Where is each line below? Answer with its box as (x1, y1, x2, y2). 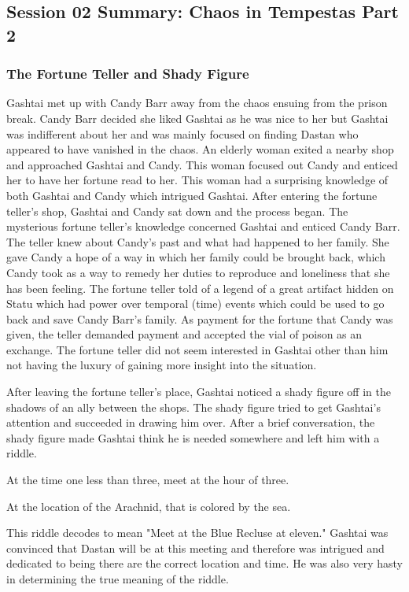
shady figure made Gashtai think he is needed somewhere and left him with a (6, 429, 380, 446)
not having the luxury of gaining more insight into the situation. (6, 357, 317, 373)
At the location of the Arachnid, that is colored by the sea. (6, 498, 291, 514)
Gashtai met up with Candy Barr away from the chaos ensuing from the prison (6, 94, 388, 111)
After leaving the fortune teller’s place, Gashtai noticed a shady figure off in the (6, 383, 391, 400)
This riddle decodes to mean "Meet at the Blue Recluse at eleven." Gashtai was (6, 524, 389, 541)
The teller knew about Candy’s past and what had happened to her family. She (6, 233, 389, 250)
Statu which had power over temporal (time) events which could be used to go (6, 295, 385, 312)
